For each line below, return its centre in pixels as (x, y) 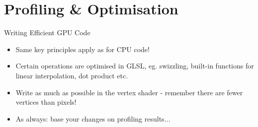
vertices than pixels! (46, 102)
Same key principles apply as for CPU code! (83, 49)
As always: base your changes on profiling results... (93, 118)
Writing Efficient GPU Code (47, 32)
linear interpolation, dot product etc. (72, 75)
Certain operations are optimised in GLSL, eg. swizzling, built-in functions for (135, 66)
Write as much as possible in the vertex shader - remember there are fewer (129, 92)
